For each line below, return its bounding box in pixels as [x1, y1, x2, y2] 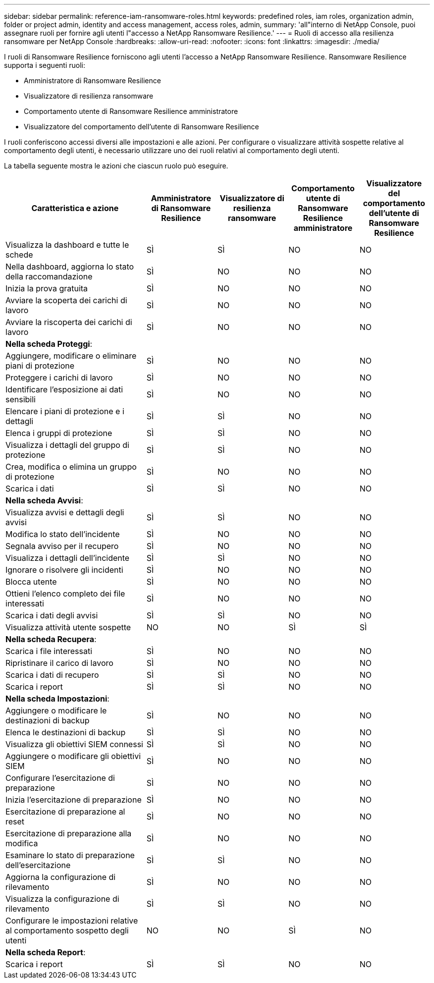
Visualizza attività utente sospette [5, 622, 131, 632]
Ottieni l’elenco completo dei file [5, 589, 125, 599]
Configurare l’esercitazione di [5, 773, 115, 783]
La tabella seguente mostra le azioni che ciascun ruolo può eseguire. [4, 162, 228, 170]
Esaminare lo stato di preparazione [5, 850, 135, 860]
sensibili [5, 394, 36, 404]
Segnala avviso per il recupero [5, 541, 119, 551]
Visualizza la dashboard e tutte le [5, 240, 129, 250]
